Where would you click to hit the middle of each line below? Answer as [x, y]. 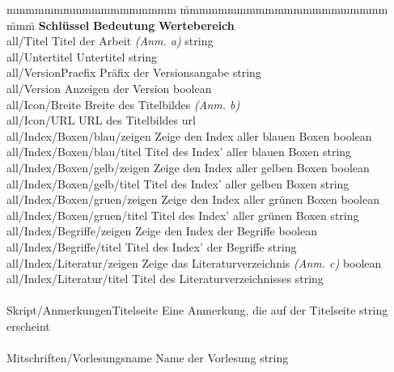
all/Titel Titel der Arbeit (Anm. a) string [110, 41]
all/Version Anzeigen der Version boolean [109, 88]
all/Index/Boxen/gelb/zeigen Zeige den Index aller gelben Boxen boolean [188, 167]
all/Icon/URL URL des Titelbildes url [101, 120]
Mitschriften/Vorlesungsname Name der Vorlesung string [148, 358]
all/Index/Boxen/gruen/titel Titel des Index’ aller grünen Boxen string [183, 215]
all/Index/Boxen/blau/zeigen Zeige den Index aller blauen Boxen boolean [189, 135]
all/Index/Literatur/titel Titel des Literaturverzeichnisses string [165, 279]
